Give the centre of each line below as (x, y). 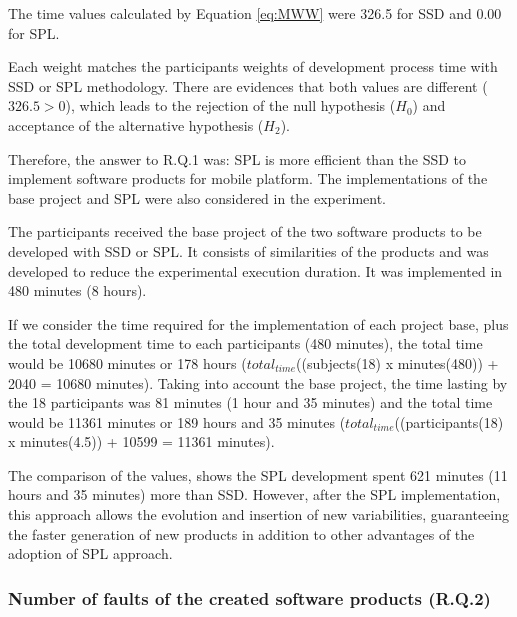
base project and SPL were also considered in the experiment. (197, 197)
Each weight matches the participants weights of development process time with (253, 66)
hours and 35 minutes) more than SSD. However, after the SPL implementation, (254, 494)
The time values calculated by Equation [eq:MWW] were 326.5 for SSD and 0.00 (255, 13)
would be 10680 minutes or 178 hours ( (127, 362)
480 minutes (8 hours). (77, 290)
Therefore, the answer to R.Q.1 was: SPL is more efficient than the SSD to (237, 158)
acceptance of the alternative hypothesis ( (136, 124)
